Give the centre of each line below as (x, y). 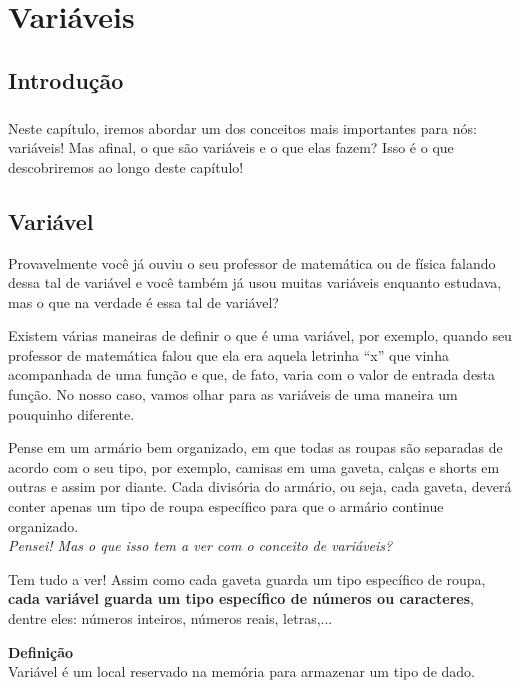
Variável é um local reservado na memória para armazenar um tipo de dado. (241, 671)
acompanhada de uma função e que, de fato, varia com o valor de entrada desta (252, 374)
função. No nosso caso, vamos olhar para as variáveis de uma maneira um (233, 394)
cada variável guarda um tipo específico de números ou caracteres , (241, 598)
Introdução (66, 79)
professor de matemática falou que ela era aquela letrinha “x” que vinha (228, 354)
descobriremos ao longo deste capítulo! (126, 166)
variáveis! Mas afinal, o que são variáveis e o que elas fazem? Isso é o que (231, 147)
